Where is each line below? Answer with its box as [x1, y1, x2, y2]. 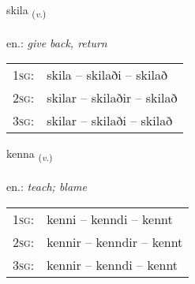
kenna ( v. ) [6, 145, 53, 164]
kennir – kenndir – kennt [47, 232, 183, 251]
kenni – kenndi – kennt [47, 209, 173, 228]
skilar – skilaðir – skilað [47, 88, 178, 107]
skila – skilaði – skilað [47, 65, 167, 84]
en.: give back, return [6, 34, 107, 50]
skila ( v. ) [6, 2, 47, 20]
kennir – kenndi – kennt [47, 255, 178, 274]
